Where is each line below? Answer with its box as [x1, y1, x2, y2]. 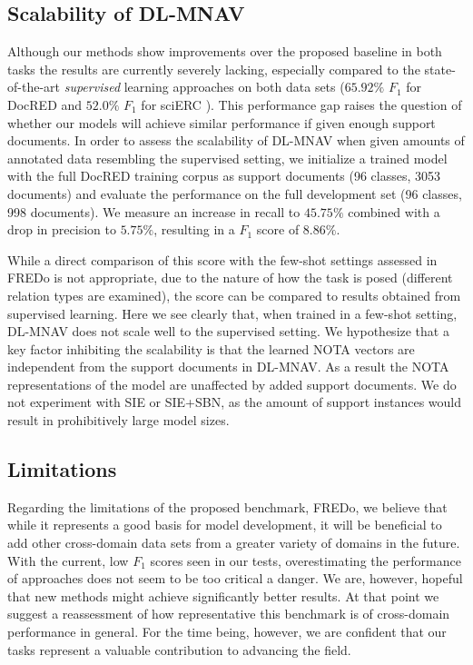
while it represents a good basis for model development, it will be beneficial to [7, 515, 442, 534]
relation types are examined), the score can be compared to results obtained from [7, 285, 461, 304]
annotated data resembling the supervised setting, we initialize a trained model [7, 148, 448, 167]
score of [256, 220, 300, 239]
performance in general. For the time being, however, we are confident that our [7, 622, 447, 641]
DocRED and [7, 94, 83, 114]
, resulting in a [153, 220, 235, 239]
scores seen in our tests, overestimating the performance [150, 551, 461, 570]
